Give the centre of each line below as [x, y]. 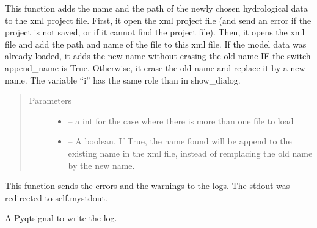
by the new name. [101, 165]
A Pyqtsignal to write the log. [61, 218]
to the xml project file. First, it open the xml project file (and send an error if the [158, 20]
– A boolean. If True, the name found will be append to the [180, 141]
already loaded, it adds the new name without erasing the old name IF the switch [158, 56]
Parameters [50, 100]
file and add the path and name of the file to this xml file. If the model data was [156, 44]
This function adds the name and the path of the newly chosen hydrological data [156, 8]
